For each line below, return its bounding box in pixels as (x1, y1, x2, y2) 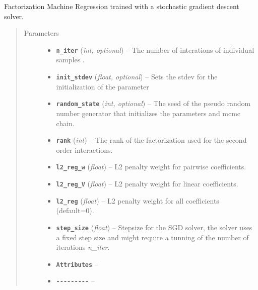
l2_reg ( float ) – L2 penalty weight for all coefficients (56, 195, 219, 206)
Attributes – (56, 258, 98, 269)
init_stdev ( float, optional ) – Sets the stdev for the (56, 71, 218, 82)
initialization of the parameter (56, 81, 149, 91)
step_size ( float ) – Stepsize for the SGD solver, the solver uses (56, 222, 252, 232)
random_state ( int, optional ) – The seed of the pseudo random (56, 98, 251, 109)
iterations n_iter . (56, 242, 110, 252)
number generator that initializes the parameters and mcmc (56, 108, 241, 118)
